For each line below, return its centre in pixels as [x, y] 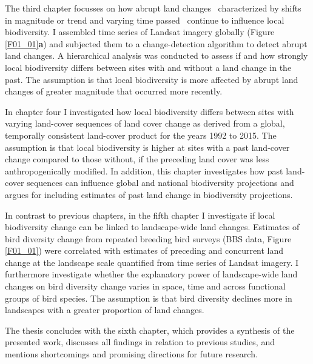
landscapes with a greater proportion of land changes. [105, 310]
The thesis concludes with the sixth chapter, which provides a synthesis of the [150, 330]
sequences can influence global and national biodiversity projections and [160, 183]
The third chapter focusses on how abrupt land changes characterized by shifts [153, 8]
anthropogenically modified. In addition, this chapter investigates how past [144, 170]
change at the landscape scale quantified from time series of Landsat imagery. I [152, 262]
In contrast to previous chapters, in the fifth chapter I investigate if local [140, 215]
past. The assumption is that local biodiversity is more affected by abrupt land [152, 79]
